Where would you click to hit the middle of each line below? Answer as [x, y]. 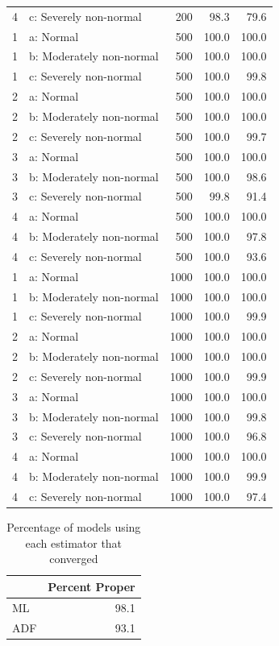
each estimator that [74, 542]
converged [74, 559]
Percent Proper [92, 586]
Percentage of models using [74, 527]
